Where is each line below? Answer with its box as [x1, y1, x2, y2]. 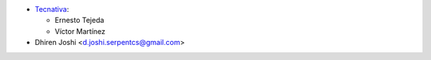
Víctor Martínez [54, 26, 106, 36]
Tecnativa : [34, 5, 69, 13]
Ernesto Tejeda [54, 16, 105, 25]
